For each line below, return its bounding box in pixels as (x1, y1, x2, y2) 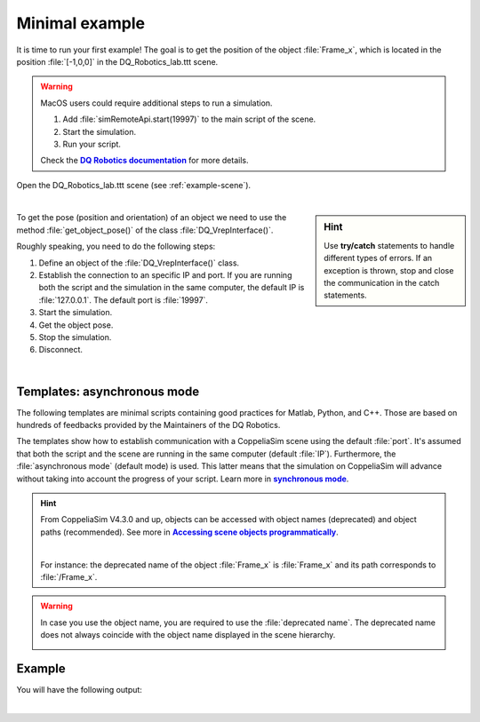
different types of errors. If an (324, 253, 433, 264)
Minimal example (16, 13, 146, 33)
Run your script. (62, 139, 122, 149)
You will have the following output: (16, 685, 142, 695)
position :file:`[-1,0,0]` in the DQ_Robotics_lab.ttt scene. (16, 56, 219, 67)
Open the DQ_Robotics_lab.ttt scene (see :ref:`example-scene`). (16, 179, 252, 190)
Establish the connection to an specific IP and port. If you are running (38, 270, 292, 281)
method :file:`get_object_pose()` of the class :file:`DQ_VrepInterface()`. (16, 225, 274, 235)
